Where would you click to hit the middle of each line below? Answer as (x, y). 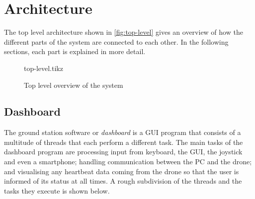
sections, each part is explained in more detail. (75, 51)
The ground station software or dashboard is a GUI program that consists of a (123, 132)
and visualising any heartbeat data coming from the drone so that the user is (122, 171)
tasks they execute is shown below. (57, 190)
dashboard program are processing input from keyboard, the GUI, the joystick (123, 152)
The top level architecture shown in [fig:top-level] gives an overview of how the (124, 32)
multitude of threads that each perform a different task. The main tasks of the (124, 142)
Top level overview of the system (74, 85)
